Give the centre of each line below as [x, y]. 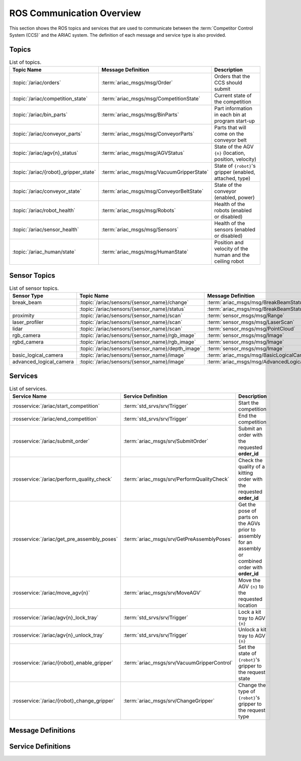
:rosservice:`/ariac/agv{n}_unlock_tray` [58, 635]
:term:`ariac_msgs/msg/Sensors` [140, 230]
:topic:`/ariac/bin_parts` [40, 115]
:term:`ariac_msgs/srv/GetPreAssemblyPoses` [178, 539]
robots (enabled [233, 210]
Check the [251, 460]
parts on [248, 517]
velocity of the [231, 249]
